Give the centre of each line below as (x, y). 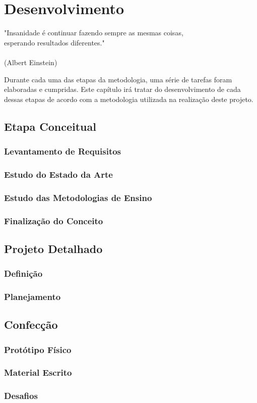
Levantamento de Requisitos (63, 151)
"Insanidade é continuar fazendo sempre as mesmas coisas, (94, 33)
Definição (23, 273)
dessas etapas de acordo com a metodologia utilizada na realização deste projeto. (129, 99)
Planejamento (33, 296)
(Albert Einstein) (31, 62)
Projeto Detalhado (53, 248)
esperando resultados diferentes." (54, 42)
